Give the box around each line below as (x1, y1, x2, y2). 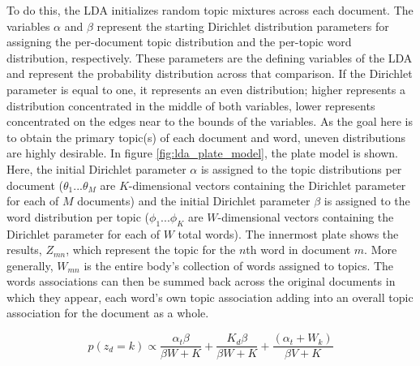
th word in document (246, 241, 351, 258)
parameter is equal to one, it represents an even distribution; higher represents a (6, 80, 405, 97)
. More (364, 241, 397, 258)
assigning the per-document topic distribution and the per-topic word (6, 33, 352, 50)
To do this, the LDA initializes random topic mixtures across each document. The (6, 2, 414, 18)
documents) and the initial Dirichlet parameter (77, 192, 311, 209)
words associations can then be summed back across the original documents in (6, 273, 396, 290)
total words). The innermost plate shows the (178, 225, 399, 242)
